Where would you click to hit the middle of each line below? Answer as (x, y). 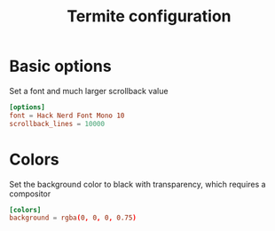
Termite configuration (149, 16)
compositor (30, 194)
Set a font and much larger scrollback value (89, 91)
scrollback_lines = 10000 (57, 123)
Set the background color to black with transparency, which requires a (137, 184)
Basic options (61, 66)
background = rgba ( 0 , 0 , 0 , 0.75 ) (73, 218)
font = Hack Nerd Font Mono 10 (67, 115)
